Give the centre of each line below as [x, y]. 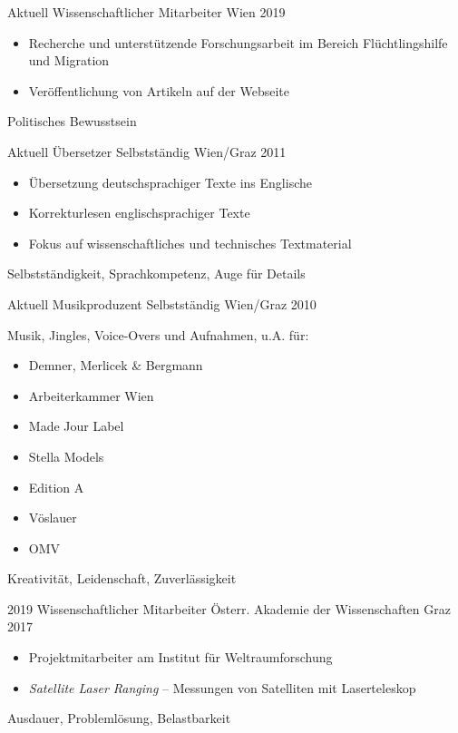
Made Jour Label [76, 426]
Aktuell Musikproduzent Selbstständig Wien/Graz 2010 [162, 303]
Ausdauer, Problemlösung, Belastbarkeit [119, 718]
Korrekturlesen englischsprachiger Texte [139, 213]
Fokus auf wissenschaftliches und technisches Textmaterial [190, 243]
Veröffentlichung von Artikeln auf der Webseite [159, 90]
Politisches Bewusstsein [72, 121]
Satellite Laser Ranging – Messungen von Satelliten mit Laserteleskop [222, 687]
